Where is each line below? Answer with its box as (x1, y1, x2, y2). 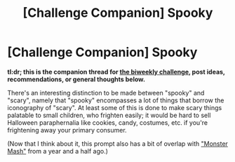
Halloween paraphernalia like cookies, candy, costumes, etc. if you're (7, 118, 208, 127)
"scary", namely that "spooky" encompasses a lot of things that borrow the (7, 96, 224, 104)
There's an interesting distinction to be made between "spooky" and (7, 88, 205, 97)
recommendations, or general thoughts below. (7, 75, 146, 83)
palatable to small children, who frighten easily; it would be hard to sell (7, 111, 211, 119)
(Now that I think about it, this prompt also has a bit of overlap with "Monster (7, 139, 228, 148)
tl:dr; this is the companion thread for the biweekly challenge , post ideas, (7, 67, 226, 76)
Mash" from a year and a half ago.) (7, 147, 109, 155)
